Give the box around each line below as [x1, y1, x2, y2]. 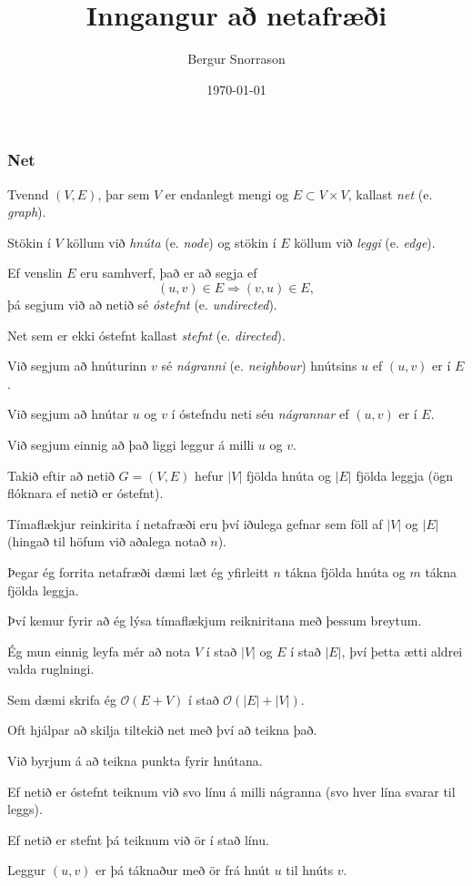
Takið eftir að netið [7, 465, 115, 484]
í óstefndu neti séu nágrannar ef [171, 404, 349, 423]
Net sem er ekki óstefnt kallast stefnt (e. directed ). [7, 325, 286, 344]
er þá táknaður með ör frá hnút [95, 861, 270, 880]
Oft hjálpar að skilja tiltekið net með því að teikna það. [7, 720, 317, 739]
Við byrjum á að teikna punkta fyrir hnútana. [7, 751, 263, 770]
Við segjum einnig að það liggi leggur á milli [7, 434, 255, 453]
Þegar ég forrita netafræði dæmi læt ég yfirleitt [7, 562, 269, 581]
